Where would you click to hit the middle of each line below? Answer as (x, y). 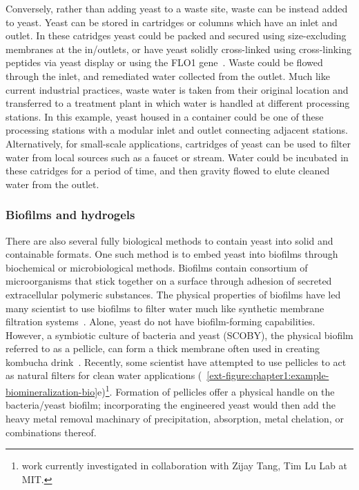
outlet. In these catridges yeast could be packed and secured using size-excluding (176, 35)
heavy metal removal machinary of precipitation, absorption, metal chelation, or (175, 418)
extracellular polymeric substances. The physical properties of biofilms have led (173, 294)
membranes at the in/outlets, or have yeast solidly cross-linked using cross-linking (178, 49)
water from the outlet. (52, 184)
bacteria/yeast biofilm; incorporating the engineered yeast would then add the (171, 405)
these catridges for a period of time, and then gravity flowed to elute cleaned (168, 171)
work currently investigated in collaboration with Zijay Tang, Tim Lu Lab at (185, 466)
